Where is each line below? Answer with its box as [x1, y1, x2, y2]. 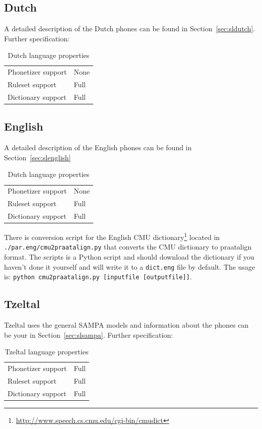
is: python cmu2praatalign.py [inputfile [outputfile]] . [4, 271, 192, 282]
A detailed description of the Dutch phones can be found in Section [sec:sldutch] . [4, 23, 255, 34]
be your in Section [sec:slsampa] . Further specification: [4, 329, 173, 340]
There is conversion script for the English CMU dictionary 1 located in [4, 230, 220, 242]
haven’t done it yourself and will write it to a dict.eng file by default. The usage [4, 261, 255, 272]
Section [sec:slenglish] [4, 152, 71, 162]
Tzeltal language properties [5, 346, 89, 357]
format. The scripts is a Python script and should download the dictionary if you [4, 251, 254, 262]
